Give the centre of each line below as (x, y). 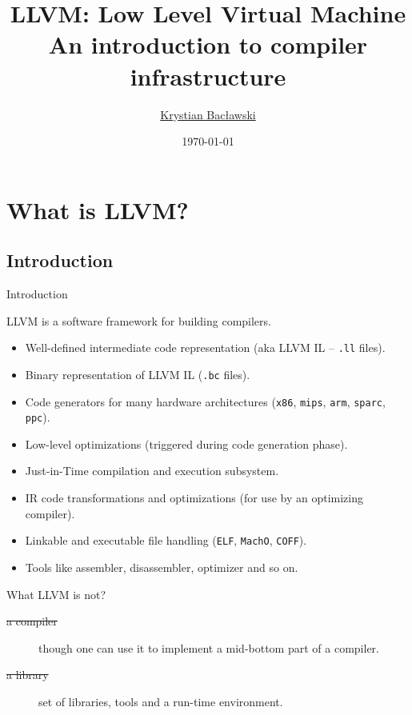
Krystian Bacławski (208, 114)
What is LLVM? (98, 209)
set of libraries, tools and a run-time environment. (161, 701)
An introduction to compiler (208, 44)
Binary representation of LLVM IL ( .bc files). (138, 374)
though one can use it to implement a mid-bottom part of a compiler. (209, 647)
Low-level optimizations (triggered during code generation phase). (186, 443)
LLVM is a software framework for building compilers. (139, 320)
